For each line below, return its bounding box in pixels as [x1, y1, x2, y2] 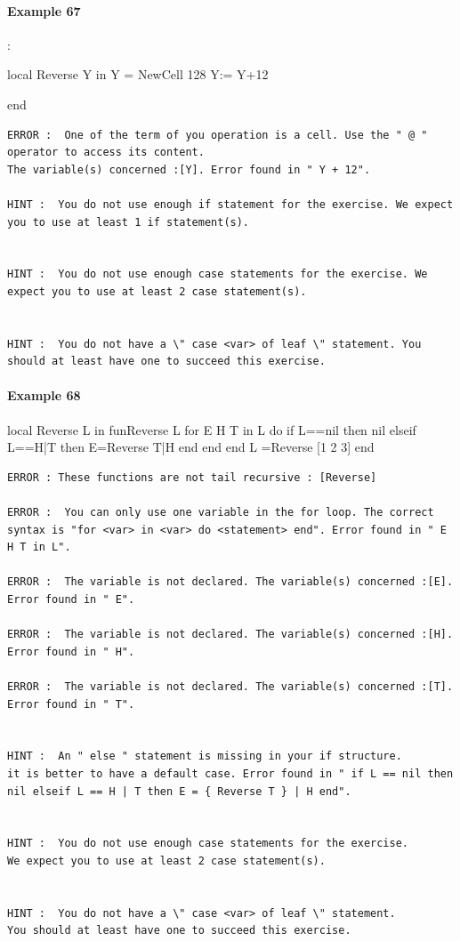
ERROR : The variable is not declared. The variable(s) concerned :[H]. [7, 628, 454, 641]
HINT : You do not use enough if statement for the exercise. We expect [7, 197, 454, 211]
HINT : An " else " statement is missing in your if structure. [7, 750, 402, 763]
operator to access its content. [7, 146, 205, 159]
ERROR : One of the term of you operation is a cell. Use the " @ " [7, 128, 428, 141]
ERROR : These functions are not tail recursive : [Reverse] [7, 471, 377, 484]
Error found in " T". [7, 697, 135, 711]
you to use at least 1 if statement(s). [7, 215, 250, 229]
